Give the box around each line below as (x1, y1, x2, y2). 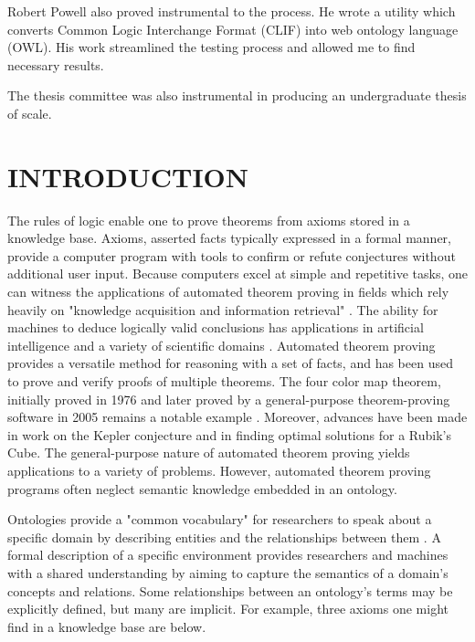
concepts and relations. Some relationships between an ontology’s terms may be (7, 581, 453, 600)
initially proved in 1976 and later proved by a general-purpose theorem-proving (7, 389, 450, 408)
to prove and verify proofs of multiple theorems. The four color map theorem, (7, 372, 441, 391)
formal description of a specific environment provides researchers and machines (7, 545, 449, 564)
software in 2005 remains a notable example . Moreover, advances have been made (7, 407, 468, 426)
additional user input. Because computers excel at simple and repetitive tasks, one (7, 264, 468, 283)
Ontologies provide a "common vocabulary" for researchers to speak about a (7, 510, 432, 529)
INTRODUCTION (7, 157, 249, 195)
